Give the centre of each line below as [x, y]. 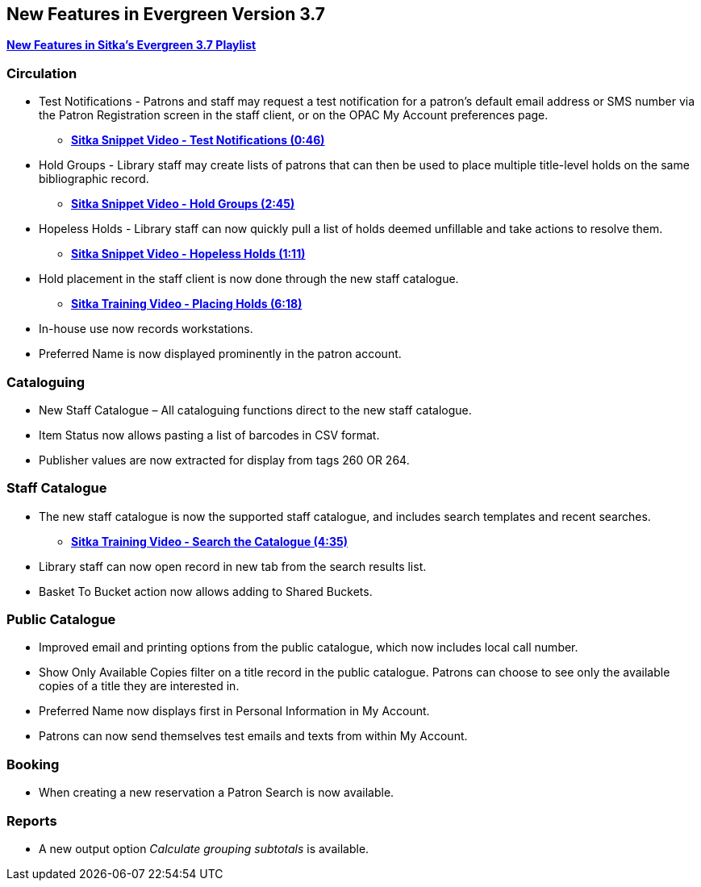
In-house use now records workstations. [146, 329]
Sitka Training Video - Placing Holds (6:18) [187, 304]
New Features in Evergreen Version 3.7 [166, 14]
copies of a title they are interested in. [139, 686]
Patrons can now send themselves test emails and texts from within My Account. [253, 736]
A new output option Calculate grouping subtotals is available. [204, 848]
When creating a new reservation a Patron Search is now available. [217, 793]
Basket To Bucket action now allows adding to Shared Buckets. [206, 591]
